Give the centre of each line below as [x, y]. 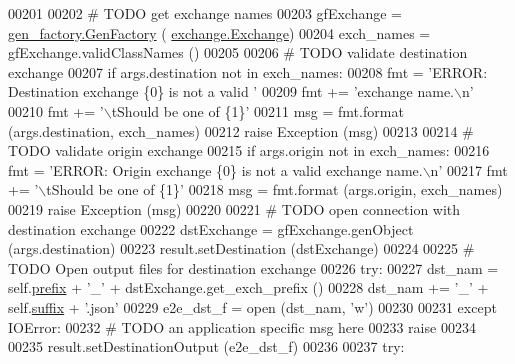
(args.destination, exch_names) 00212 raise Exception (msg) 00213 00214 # [241, 130]
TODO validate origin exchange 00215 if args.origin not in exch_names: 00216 [249, 150]
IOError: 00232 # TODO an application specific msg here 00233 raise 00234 [242, 326]
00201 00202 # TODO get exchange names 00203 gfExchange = [205, 13]
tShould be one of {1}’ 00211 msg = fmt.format [257, 110]
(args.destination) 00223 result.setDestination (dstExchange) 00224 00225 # [241, 248]
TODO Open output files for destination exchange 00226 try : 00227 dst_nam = [253, 267]
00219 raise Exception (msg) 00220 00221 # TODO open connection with [234, 208]
